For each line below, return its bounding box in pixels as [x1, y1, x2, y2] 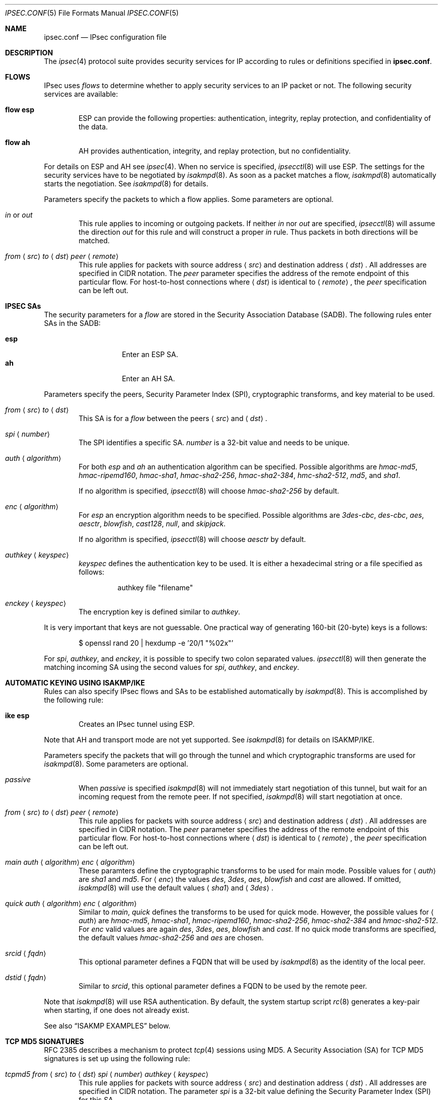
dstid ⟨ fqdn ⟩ [5, 973, 46, 982]
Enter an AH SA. [122, 374, 175, 383]
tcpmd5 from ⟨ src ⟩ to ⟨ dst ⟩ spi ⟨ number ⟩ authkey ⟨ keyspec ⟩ [5, 1070, 208, 1078]
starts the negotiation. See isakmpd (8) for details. [44, 179, 208, 188]
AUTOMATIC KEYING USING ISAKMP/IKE [5, 678, 145, 687]
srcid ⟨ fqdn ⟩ [5, 949, 46, 957]
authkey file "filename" [117, 583, 193, 592]
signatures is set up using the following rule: [44, 1054, 190, 1063]
